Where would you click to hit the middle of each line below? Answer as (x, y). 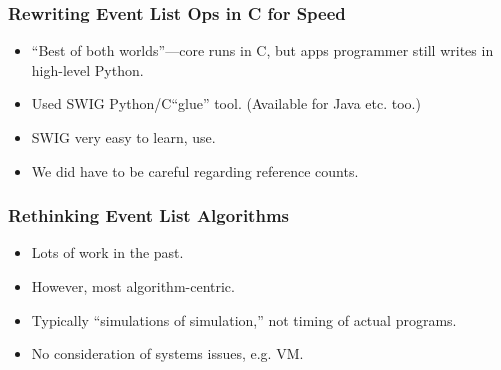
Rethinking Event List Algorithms (148, 215)
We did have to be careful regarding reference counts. (195, 170)
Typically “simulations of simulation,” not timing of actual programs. (244, 319)
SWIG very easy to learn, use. (123, 137)
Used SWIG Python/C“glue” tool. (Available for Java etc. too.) (226, 103)
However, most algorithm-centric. (133, 286)
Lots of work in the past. (107, 252)
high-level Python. (87, 69)
